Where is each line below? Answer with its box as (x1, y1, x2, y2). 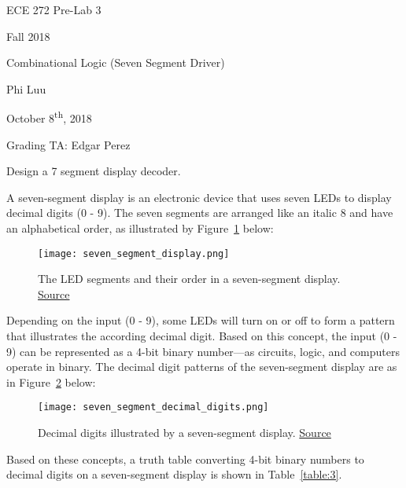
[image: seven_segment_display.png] (38, 248, 230, 259)
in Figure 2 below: (6, 373, 96, 390)
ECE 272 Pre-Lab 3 (6, 2, 101, 17)
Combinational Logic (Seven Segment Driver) (6, 54, 225, 71)
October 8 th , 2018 (6, 108, 92, 127)
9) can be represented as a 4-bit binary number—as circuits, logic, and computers (6, 343, 400, 359)
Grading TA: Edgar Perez (6, 136, 131, 152)
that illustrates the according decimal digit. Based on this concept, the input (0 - (6, 328, 397, 344)
